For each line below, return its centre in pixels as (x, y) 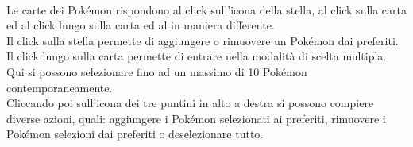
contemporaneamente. (60, 87)
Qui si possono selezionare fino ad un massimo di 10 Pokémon (157, 71)
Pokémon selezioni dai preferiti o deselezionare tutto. (135, 134)
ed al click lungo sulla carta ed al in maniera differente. (141, 25)
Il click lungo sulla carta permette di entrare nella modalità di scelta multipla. (197, 56)
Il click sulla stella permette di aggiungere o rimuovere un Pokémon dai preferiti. (203, 40)
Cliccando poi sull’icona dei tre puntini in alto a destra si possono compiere (190, 103)
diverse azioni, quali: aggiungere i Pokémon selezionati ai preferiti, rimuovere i (196, 118)
